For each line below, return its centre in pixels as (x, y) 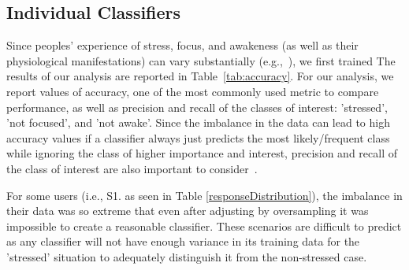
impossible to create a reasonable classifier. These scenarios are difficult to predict (204, 226)
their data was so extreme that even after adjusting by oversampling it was (188, 211)
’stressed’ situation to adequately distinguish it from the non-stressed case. (187, 256)
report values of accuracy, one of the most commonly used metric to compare (193, 91)
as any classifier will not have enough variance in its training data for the (183, 241)
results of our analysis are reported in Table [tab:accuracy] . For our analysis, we (200, 76)
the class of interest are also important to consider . (132, 168)
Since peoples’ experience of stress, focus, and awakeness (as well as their (182, 45)
